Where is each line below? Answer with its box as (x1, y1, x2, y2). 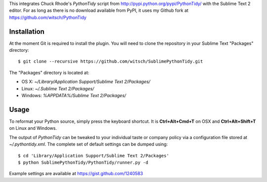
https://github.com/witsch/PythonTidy (9, 14, 87, 20)
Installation (9, 27, 44, 36)
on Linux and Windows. (9, 125, 57, 131)
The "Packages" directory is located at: (9, 70, 89, 75)
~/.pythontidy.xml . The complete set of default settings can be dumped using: (9, 141, 168, 147)
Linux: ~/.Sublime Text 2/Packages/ (21, 85, 94, 91)
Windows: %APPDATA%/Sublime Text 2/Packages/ (21, 93, 126, 99)
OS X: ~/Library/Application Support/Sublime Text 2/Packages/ (21, 79, 151, 85)
